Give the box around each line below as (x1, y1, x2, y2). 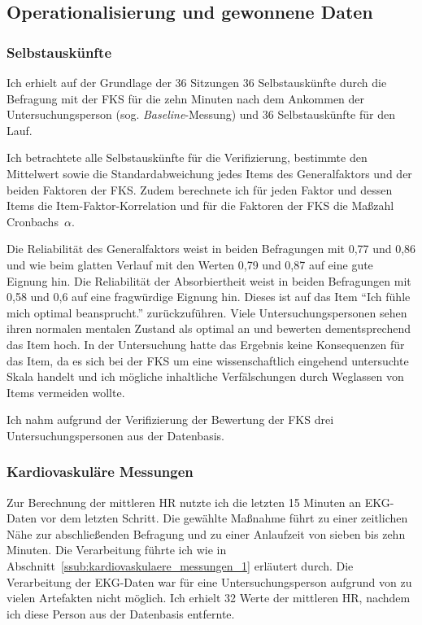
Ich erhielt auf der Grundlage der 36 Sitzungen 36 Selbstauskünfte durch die (7, 74, 387, 90)
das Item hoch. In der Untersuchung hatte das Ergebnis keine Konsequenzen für (7, 335, 405, 352)
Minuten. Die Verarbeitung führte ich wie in (7, 541, 227, 558)
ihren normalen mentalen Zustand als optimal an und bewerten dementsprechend (7, 320, 411, 337)
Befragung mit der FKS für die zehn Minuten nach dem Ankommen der (7, 90, 365, 107)
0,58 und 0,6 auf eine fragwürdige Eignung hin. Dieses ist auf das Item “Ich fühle (7, 288, 411, 305)
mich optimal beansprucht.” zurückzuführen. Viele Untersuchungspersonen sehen (7, 304, 407, 321)
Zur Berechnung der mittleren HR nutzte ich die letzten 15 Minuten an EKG (7, 493, 390, 510)
